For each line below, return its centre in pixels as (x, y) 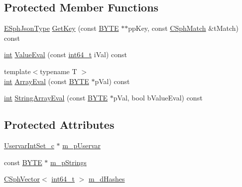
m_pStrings (68, 162)
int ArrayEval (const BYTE (47, 81)
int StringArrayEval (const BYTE (56, 98)
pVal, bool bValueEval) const (158, 98)
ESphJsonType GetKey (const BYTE (61, 28)
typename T (59, 71)
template (17, 71)
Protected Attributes (59, 125)
